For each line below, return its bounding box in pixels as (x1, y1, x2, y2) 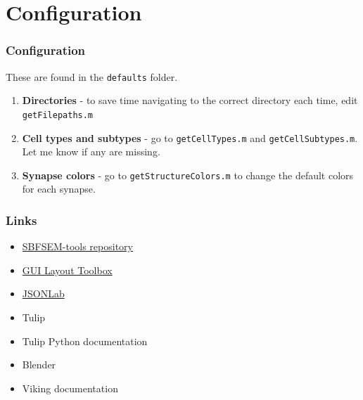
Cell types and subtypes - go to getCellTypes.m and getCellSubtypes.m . (22, 130, 358, 145)
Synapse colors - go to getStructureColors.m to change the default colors (22, 167, 354, 182)
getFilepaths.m (22, 110, 94, 120)
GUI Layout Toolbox (22, 262, 113, 277)
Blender (22, 357, 56, 372)
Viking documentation (22, 380, 118, 395)
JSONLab (22, 286, 65, 301)
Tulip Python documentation (22, 333, 148, 348)
